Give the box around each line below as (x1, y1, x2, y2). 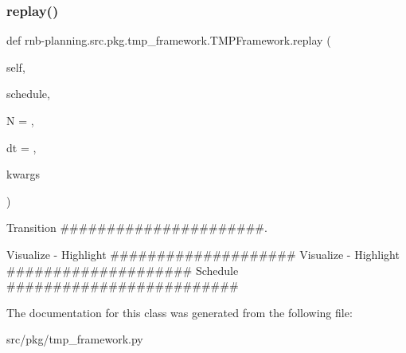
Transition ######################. (6, 219, 267, 236)
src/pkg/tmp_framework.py (6, 331, 143, 347)
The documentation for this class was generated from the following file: (6, 304, 353, 320)
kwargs (6, 166, 41, 182)
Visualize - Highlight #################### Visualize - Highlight (6, 245, 400, 262)
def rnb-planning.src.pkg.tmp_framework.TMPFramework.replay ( (6, 32, 331, 49)
